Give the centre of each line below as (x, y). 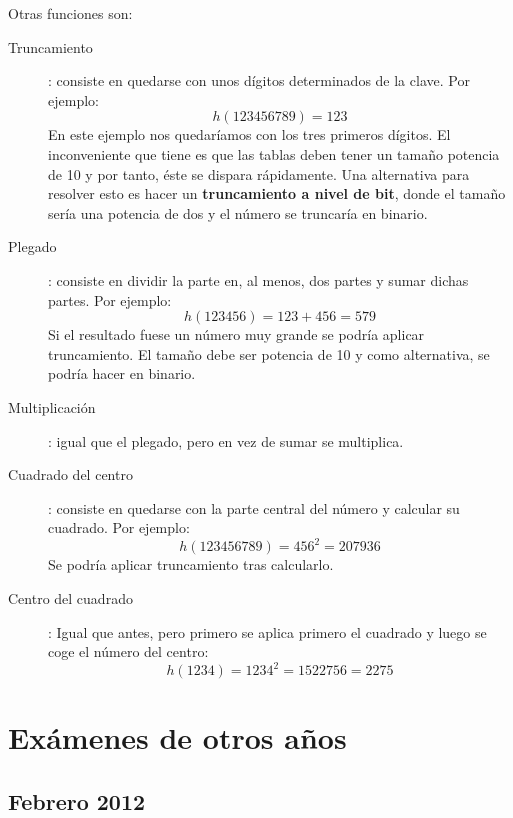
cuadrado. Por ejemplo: (119, 527)
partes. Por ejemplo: (110, 299)
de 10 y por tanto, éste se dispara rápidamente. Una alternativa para (259, 173)
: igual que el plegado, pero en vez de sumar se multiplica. (226, 440)
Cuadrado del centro (70, 474)
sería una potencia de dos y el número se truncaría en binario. (238, 212)
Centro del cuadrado (70, 597)
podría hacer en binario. (122, 373)
